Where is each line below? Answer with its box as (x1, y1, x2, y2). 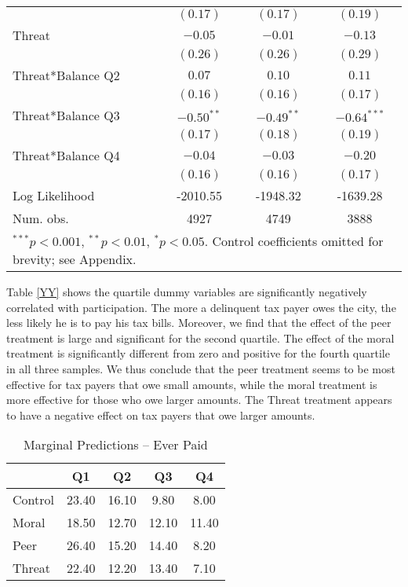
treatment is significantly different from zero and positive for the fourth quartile (6, 345, 390, 361)
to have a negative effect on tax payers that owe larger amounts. (6, 406, 315, 423)
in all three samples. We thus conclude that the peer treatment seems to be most (6, 360, 395, 376)
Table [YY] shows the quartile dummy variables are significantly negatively (6, 284, 367, 299)
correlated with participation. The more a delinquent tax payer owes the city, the (6, 299, 396, 315)
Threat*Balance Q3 (13, 106, 120, 124)
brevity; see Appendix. (13, 250, 137, 268)
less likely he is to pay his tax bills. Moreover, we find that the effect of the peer (6, 314, 392, 331)
